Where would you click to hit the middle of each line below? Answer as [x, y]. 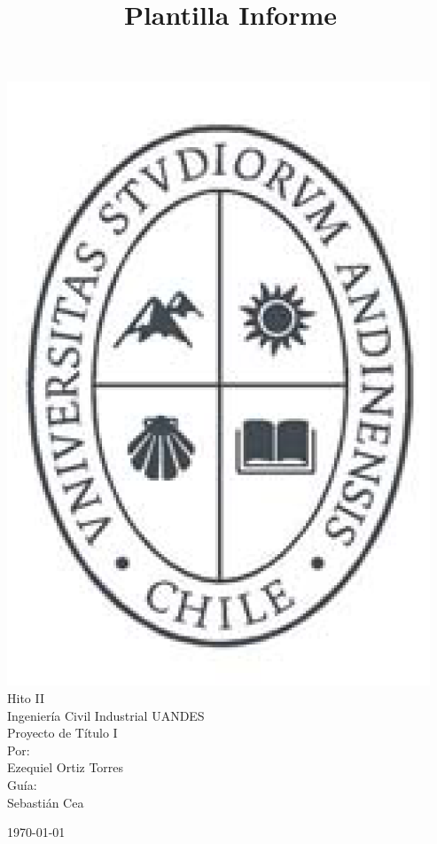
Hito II [26, 697]
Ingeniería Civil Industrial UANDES [106, 715]
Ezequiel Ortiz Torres [66, 767]
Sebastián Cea [46, 802]
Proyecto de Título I [62, 733]
